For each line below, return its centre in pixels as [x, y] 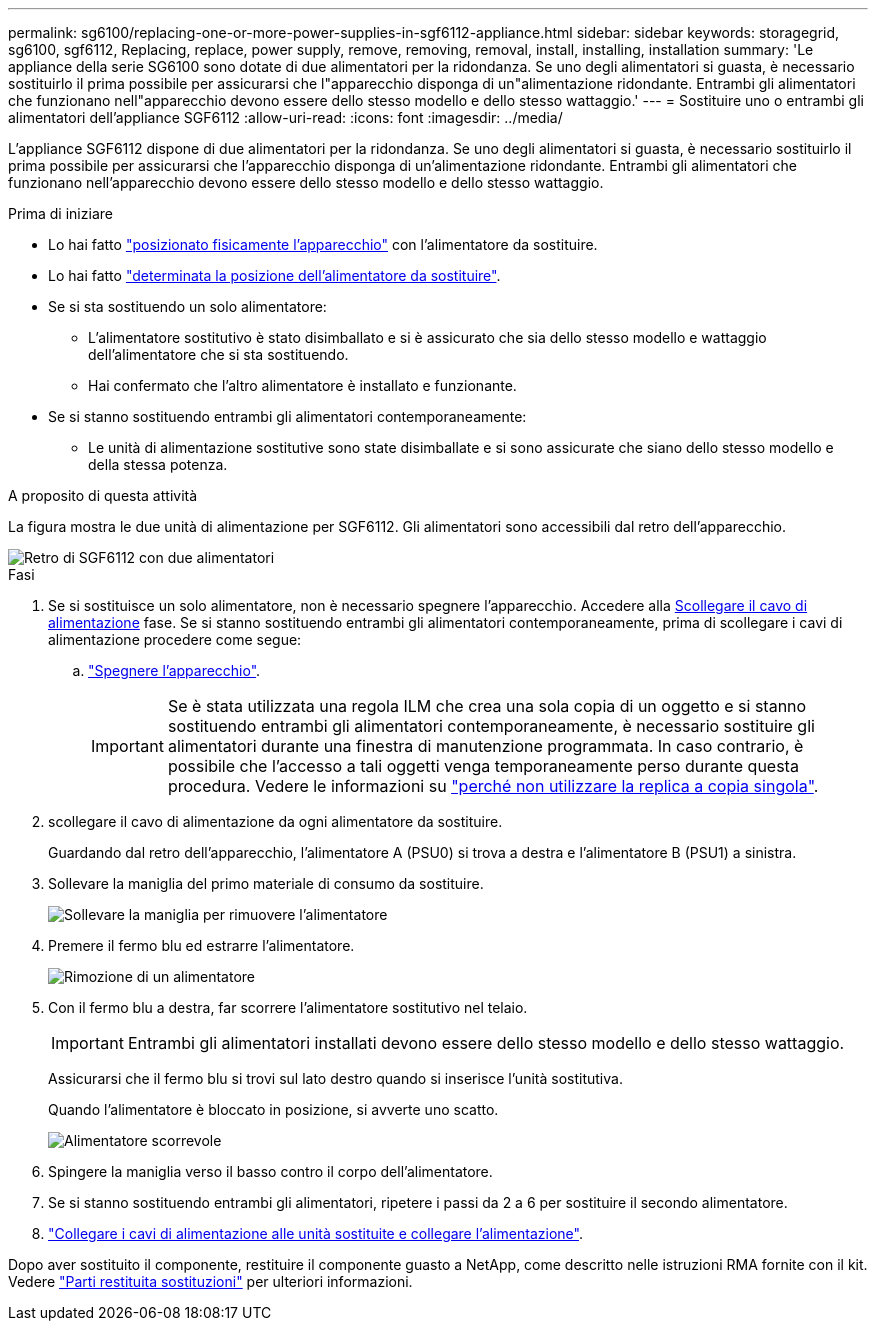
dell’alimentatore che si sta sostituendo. [218, 354]
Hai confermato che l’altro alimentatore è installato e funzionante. [302, 385]
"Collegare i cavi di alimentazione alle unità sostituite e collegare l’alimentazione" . [315, 1233]
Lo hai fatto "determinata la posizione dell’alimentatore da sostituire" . [274, 275]
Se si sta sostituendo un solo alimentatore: [187, 306]
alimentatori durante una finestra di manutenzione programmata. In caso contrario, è [485, 746]
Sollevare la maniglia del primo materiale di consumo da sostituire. [266, 883]
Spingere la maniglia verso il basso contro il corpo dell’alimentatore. [270, 1171]
